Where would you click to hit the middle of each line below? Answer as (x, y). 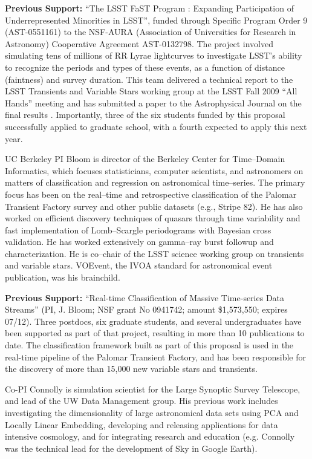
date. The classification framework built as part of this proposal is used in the (149, 345)
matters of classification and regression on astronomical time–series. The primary (155, 182)
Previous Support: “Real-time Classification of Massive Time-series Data (145, 297)
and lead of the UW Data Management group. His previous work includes (141, 401)
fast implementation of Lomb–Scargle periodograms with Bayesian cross (138, 229)
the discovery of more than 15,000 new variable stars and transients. (131, 369)
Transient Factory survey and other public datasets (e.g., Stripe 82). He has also (154, 206)
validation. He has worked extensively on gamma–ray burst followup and (139, 242)
